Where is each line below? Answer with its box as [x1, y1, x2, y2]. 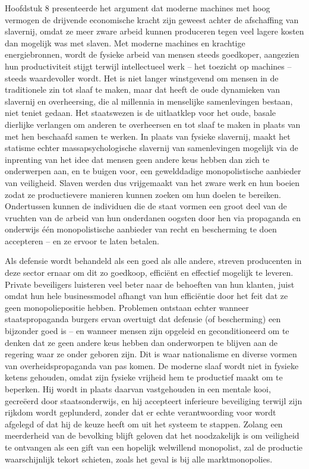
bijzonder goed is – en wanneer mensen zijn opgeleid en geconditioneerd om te [5, 325, 289, 337]
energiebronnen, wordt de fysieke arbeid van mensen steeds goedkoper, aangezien [5, 48, 299, 61]
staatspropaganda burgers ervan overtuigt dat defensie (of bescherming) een [5, 313, 281, 325]
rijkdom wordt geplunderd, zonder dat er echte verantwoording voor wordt [5, 406, 276, 418]
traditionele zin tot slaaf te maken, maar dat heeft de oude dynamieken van [5, 83, 280, 96]
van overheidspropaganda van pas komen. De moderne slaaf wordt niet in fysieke [5, 359, 299, 372]
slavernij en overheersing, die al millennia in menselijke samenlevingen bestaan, [5, 95, 293, 107]
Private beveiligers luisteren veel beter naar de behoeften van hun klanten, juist [5, 278, 295, 290]
